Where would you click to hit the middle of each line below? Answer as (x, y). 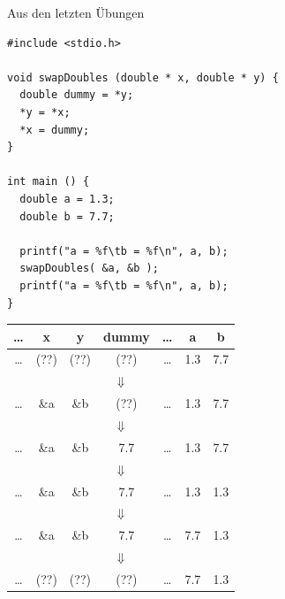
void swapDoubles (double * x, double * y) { (143, 77)
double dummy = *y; (77, 95)
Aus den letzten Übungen (76, 12)
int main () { (49, 182)
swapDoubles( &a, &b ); (89, 269)
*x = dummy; (55, 130)
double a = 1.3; (67, 199)
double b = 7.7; (67, 216)
